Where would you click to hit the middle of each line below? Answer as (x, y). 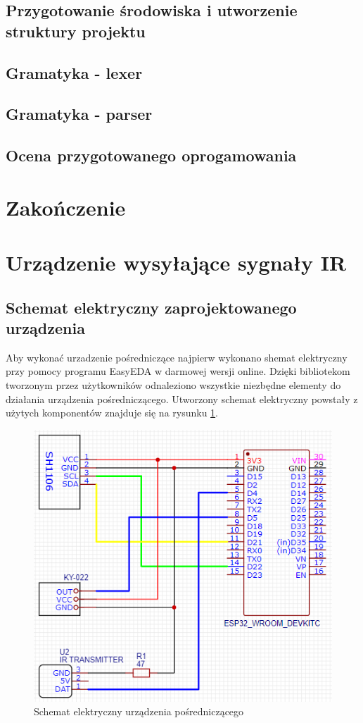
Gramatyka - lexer (74, 72)
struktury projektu (76, 31)
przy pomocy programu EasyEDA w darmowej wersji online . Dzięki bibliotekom (178, 371)
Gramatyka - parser (79, 114)
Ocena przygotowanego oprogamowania (151, 155)
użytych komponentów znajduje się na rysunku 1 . (112, 413)
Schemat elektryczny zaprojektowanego (151, 307)
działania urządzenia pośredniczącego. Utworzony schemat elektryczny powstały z (182, 398)
